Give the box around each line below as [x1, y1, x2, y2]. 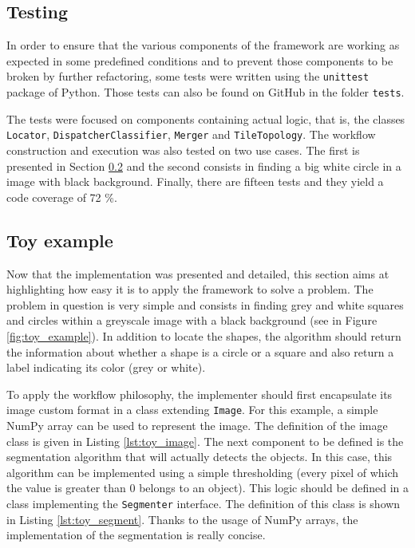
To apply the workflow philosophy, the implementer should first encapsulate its [6, 385, 393, 402]
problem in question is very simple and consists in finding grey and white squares [6, 296, 404, 313]
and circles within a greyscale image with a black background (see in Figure [6, 312, 377, 329]
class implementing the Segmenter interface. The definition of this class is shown [6, 495, 401, 511]
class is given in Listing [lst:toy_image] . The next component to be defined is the [6, 432, 404, 449]
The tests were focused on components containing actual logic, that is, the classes [6, 110, 405, 127]
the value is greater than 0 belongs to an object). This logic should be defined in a [6, 479, 409, 496]
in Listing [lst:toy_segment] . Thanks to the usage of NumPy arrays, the [6, 511, 358, 527]
